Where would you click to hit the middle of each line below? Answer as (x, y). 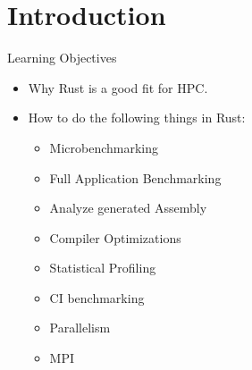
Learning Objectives (62, 58)
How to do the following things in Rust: (137, 118)
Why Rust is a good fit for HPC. (118, 87)
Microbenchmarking (104, 147)
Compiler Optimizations (115, 237)
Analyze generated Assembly (128, 208)
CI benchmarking (97, 297)
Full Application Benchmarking (135, 177)
